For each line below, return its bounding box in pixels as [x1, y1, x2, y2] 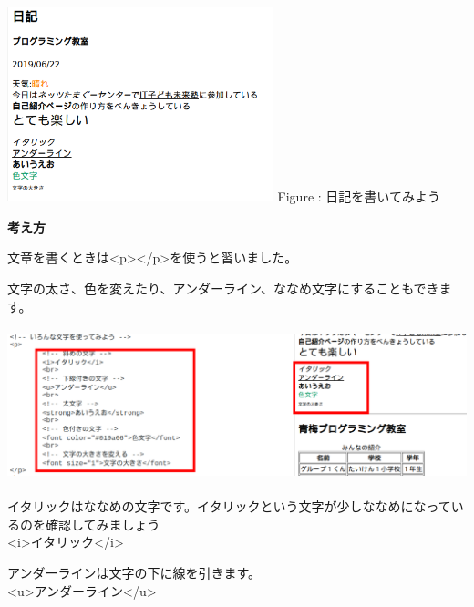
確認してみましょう [45, 514, 160, 533]
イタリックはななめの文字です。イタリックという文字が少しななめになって [7, 497, 451, 516]
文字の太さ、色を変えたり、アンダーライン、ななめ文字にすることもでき [7, 279, 439, 298]
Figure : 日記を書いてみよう [277, 187, 440, 206]
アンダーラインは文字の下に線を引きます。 [7, 562, 262, 581]
